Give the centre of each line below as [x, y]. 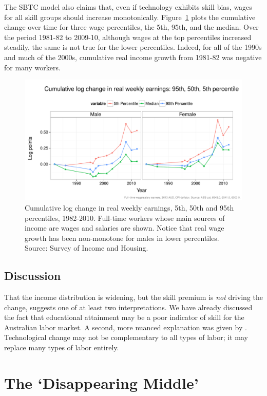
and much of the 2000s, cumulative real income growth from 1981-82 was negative [133, 57]
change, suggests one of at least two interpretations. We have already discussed [128, 307]
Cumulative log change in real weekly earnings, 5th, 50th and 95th [129, 207]
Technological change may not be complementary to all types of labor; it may [126, 337]
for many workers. [32, 67]
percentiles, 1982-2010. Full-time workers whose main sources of [125, 218]
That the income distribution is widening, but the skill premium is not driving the [133, 297]
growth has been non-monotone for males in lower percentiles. [122, 238]
